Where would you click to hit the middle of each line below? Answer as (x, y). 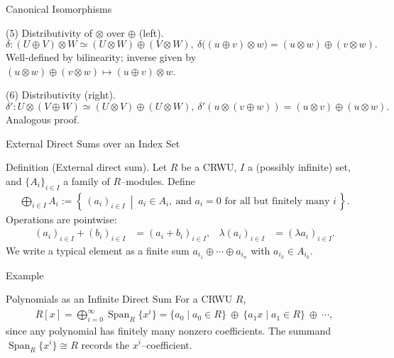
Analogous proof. (43, 119)
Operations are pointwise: (61, 219)
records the (105, 344)
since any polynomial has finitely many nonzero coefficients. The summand (169, 330)
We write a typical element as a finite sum (98, 250)
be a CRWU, (209, 167)
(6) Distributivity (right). (61, 95)
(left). (151, 32)
